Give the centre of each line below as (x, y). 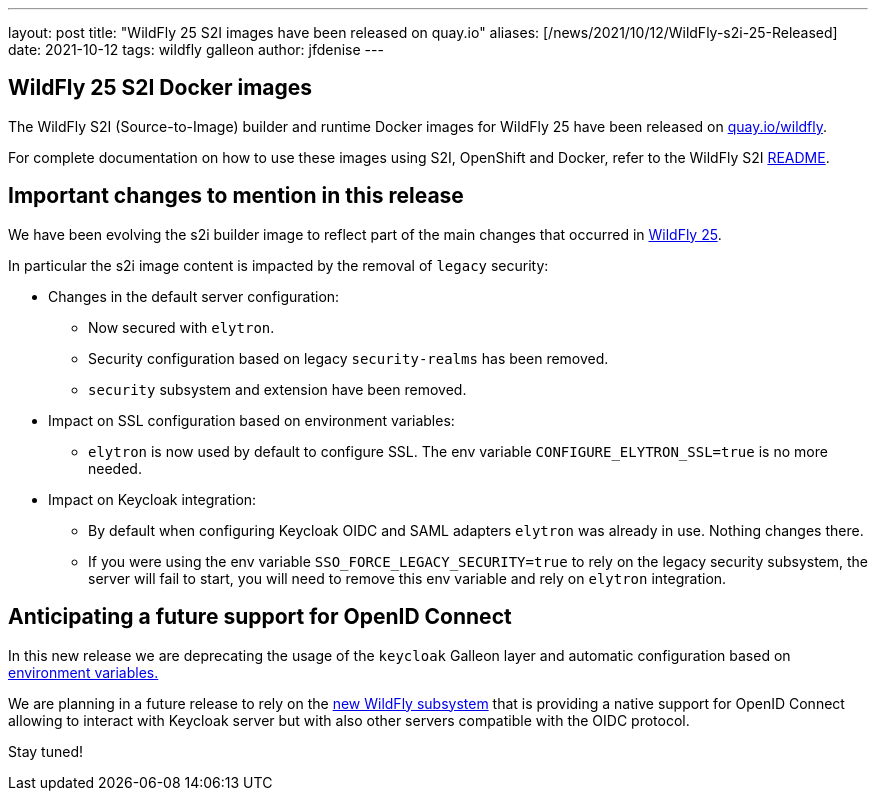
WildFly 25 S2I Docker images (160, 88)
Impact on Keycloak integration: (152, 499)
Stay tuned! (45, 751)
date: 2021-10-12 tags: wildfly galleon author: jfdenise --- (196, 49)
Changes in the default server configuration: (194, 296)
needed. (115, 468)
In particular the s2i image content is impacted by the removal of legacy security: (278, 265)
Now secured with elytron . (181, 327)
